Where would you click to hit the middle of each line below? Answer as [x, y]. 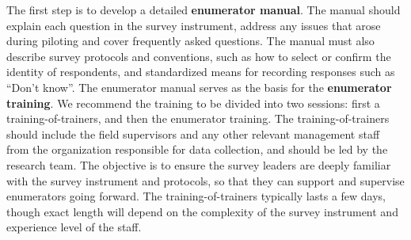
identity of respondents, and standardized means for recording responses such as [201, 72]
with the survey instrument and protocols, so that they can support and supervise [205, 180]
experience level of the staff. [74, 227]
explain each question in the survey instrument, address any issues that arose [194, 25]
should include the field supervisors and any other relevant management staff [193, 133]
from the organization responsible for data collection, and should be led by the [197, 149]
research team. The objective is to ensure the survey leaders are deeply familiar [199, 164]
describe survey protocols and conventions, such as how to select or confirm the [199, 56]
